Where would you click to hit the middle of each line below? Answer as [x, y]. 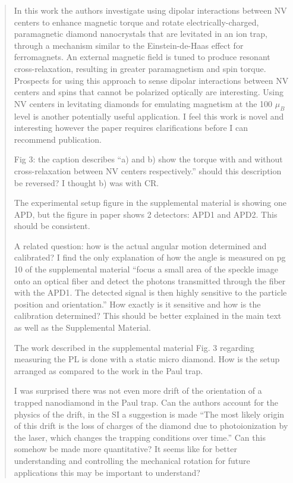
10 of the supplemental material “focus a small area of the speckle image [146, 269]
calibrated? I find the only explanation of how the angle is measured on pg [150, 257]
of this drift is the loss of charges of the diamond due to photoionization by [151, 426]
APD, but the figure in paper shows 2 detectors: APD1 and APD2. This [146, 214]
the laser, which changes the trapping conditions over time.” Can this [140, 437]
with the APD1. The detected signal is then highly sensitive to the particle [150, 292]
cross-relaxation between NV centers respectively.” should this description [148, 170]
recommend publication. [58, 139]
